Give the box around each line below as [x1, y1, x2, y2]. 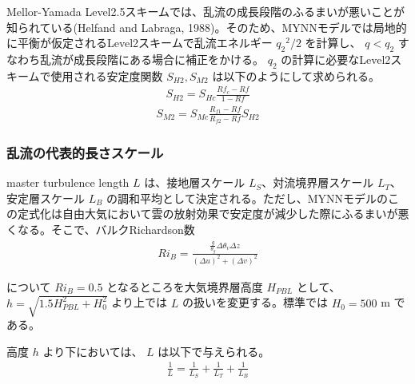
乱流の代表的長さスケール [6, 142, 164, 162]
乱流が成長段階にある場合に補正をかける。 [39, 50, 264, 67]
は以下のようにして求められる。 [212, 67, 380, 84]
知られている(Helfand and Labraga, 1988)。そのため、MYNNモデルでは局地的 [6, 18, 407, 35]
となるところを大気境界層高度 [106, 278, 263, 295]
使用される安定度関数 [50, 67, 163, 84]
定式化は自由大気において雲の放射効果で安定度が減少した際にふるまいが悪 [17, 205, 409, 222]
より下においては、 [42, 342, 143, 359]
